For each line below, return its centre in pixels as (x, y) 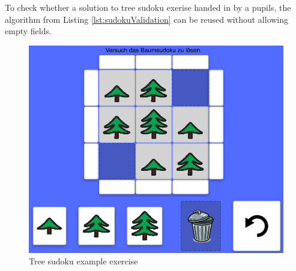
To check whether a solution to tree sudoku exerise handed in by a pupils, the (148, 7)
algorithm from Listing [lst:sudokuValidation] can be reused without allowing (147, 19)
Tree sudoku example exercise (83, 261)
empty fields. (28, 31)
